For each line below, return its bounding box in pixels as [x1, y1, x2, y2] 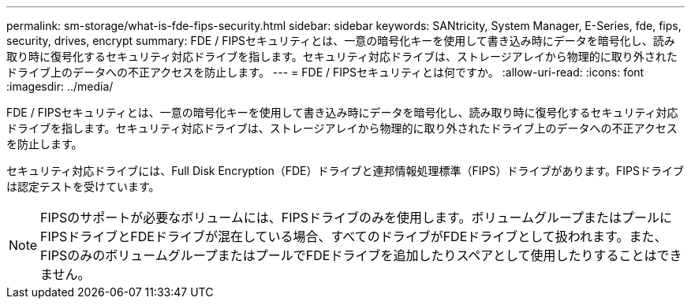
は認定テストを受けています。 [6, 180, 160, 193]
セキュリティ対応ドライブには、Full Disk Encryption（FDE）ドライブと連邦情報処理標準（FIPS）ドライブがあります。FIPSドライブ [6, 164, 684, 177]
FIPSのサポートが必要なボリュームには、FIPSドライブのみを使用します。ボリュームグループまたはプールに [40, 210, 672, 225]
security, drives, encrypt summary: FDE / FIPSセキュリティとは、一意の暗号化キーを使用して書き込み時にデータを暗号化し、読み [6, 34, 675, 47]
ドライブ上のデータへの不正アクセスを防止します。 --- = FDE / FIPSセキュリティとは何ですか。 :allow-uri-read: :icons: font [6, 65, 644, 79]
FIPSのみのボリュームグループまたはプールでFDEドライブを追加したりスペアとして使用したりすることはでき [40, 247, 682, 263]
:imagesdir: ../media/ [6, 80, 114, 93]
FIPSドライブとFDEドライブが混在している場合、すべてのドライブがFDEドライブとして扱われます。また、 [40, 229, 667, 244]
